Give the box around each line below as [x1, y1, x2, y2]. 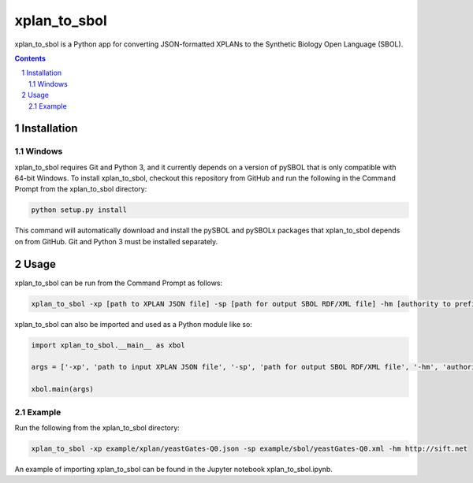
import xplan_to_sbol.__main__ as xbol [31, 340, 185, 350]
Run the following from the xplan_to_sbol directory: [14, 422, 181, 433]
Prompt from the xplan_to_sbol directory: [14, 184, 147, 194]
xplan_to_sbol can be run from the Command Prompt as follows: [14, 278, 223, 288]
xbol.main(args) [31, 385, 95, 394]
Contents [14, 54, 47, 63]
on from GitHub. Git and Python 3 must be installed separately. [14, 236, 218, 246]
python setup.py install [31, 206, 128, 214]
